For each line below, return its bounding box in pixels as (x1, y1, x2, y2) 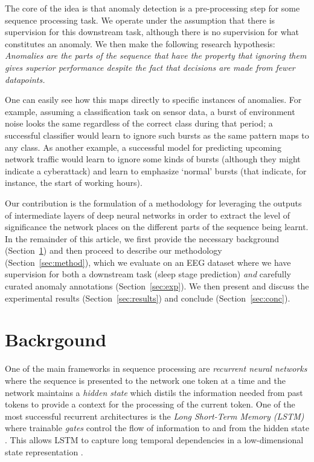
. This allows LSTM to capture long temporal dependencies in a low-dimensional (5, 433, 304, 446)
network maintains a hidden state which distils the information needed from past (5, 386, 303, 398)
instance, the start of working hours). (5, 176, 143, 189)
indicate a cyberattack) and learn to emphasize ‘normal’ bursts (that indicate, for (5, 164, 307, 177)
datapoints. (5, 73, 45, 85)
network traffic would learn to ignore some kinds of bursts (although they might (5, 153, 301, 165)
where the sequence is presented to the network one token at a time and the (5, 374, 286, 386)
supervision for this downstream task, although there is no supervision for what (5, 25, 300, 38)
